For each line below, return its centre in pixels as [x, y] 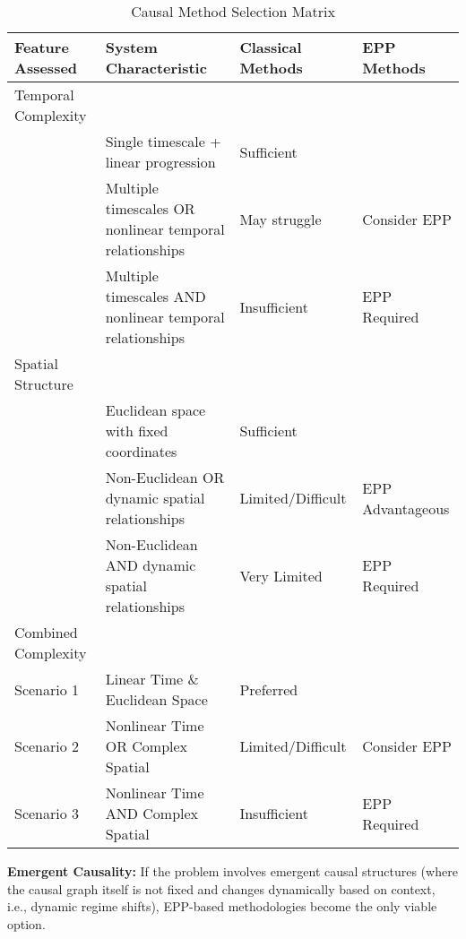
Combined [46, 632]
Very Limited [281, 575]
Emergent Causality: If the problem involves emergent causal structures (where [233, 871]
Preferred [269, 689]
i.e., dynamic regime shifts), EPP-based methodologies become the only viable [222, 906]
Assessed [46, 68]
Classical [271, 47]
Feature [42, 47]
